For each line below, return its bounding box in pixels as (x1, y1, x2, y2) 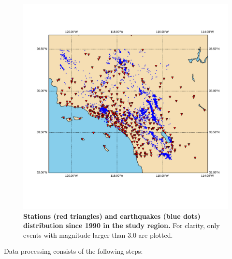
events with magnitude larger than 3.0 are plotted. (23, 229, 173, 240)
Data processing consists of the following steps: (4, 246, 143, 256)
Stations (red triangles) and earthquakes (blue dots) (23, 211, 201, 221)
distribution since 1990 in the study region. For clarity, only (23, 220, 220, 230)
